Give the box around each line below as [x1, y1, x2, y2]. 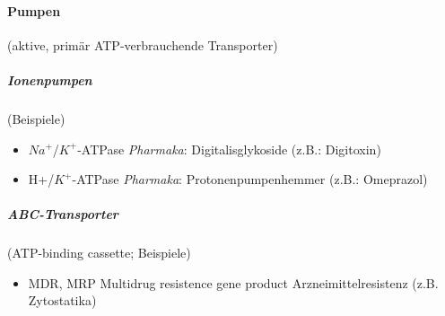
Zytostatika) [28, 291, 97, 310]
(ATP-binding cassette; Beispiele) [7, 243, 191, 262]
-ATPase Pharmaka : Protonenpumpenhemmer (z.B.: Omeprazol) [72, 170, 428, 189]
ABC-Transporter [7, 205, 118, 224]
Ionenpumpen [7, 70, 92, 89]
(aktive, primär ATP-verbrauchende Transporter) [7, 35, 278, 54]
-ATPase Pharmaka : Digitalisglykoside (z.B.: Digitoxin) [77, 139, 381, 158]
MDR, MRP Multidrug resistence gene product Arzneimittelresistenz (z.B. [28, 273, 439, 292]
